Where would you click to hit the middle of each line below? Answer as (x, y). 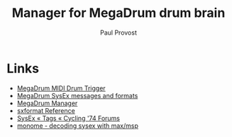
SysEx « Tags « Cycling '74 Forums (68, 118)
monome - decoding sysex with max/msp (78, 126)
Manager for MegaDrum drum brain (118, 13)
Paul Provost (118, 32)
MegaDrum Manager (47, 103)
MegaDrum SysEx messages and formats (77, 95)
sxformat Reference (46, 110)
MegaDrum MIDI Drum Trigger (61, 88)
